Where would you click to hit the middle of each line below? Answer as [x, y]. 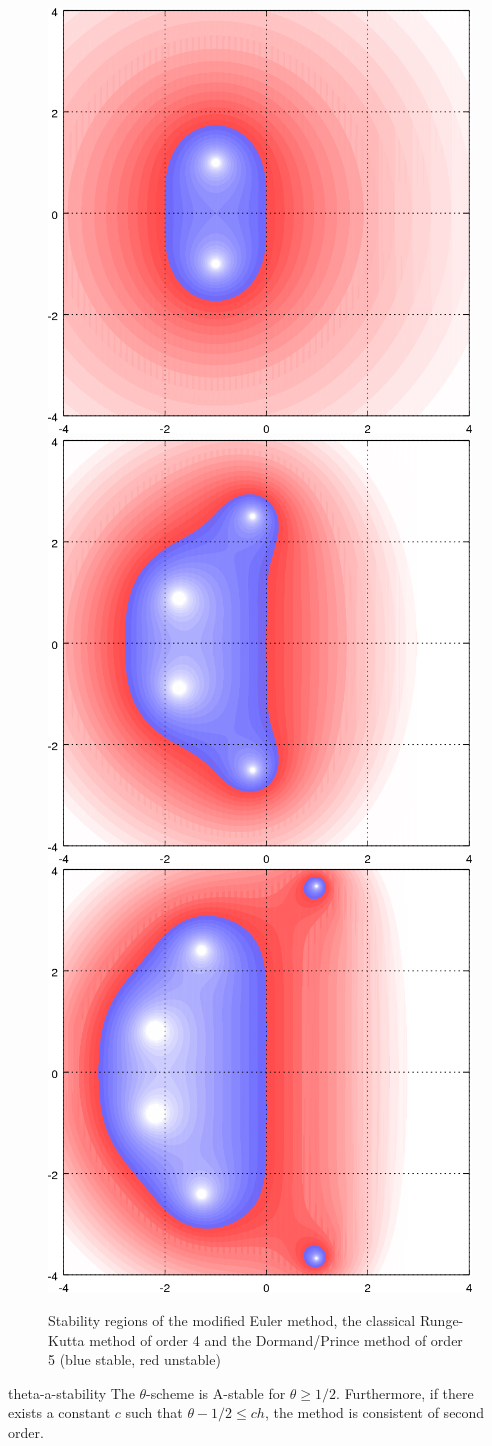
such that [154, 1412]
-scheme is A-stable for [216, 1392]
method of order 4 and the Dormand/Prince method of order [276, 1339]
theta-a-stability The [71, 1392]
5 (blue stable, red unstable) [134, 1359]
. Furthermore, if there [405, 1392]
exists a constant [59, 1412]
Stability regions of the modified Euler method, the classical [232, 1320]
